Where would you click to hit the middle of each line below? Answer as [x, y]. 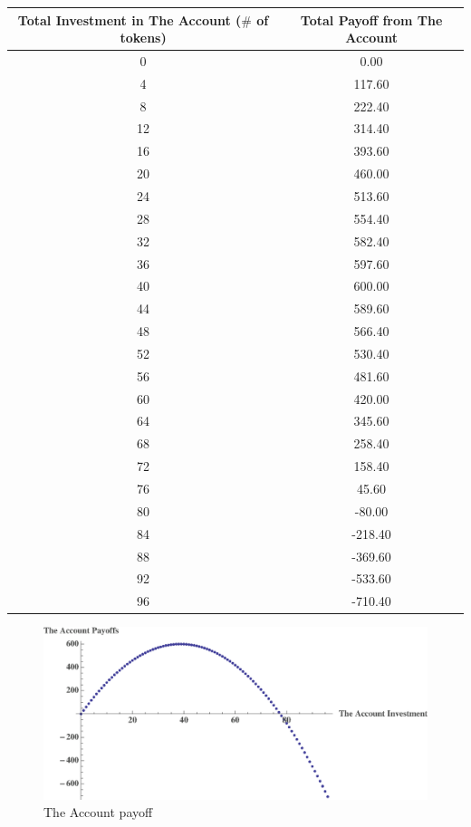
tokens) [143, 38]
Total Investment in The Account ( [130, 19]
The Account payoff [98, 812]
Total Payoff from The [371, 19]
